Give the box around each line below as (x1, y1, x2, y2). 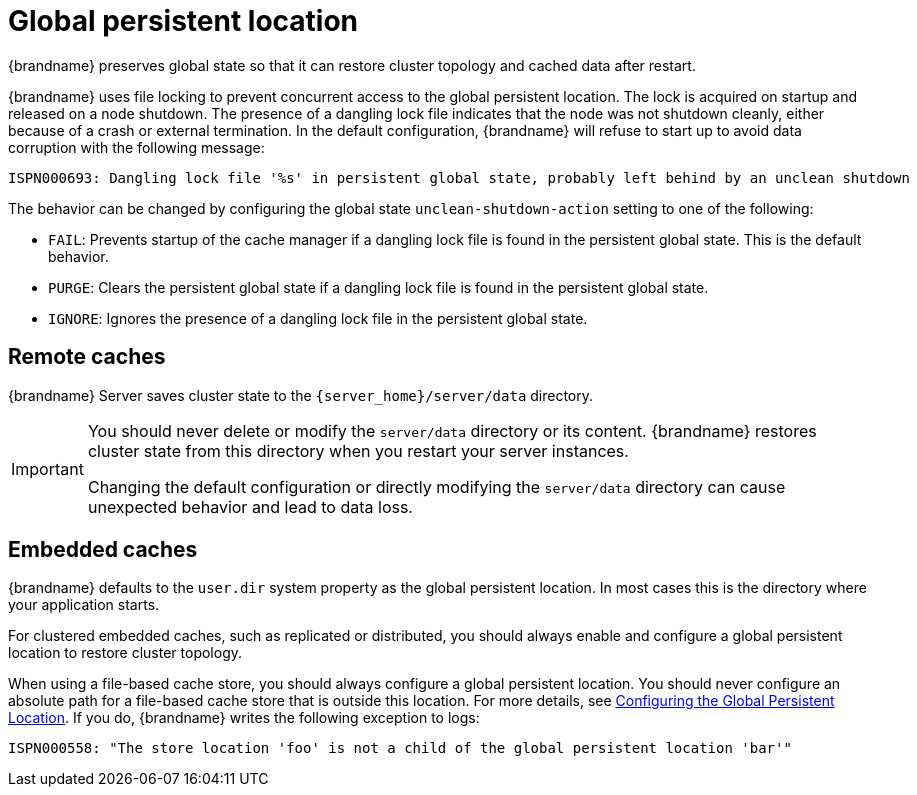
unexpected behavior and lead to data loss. (87, 496, 413, 517)
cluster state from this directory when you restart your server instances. (87, 440, 629, 461)
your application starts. (8, 596, 160, 614)
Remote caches (8, 344, 166, 370)
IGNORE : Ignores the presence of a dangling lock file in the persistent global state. (48, 309, 588, 327)
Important (11, 458, 84, 479)
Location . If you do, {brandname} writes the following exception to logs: (8, 709, 480, 727)
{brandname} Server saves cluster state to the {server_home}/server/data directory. (8, 386, 594, 404)
